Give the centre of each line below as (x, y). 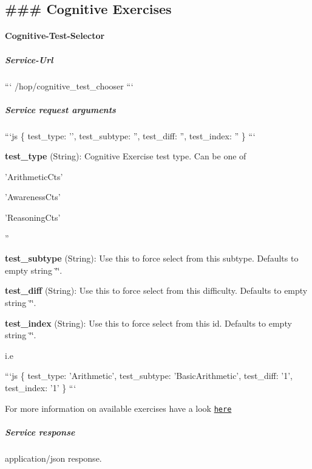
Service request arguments (60, 109)
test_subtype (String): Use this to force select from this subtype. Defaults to (152, 258)
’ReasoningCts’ (33, 217)
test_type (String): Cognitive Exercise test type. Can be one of (126, 156)
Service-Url (29, 59)
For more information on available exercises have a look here (118, 408)
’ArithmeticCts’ (34, 176)
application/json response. (53, 458)
